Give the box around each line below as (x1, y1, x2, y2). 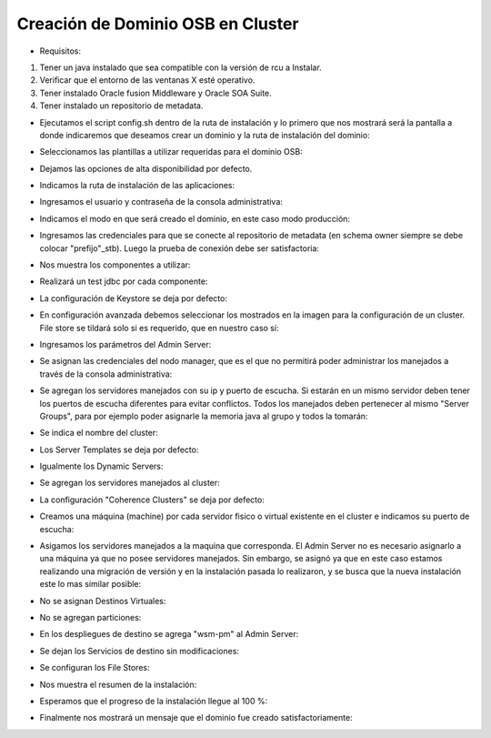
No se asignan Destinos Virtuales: (39, 595, 166, 606)
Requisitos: (39, 45, 82, 56)
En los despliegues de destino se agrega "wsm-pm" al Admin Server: (39, 629, 299, 640)
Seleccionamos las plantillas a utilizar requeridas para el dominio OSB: (39, 147, 304, 157)
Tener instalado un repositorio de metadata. (39, 100, 204, 111)
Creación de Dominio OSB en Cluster (16, 14, 299, 34)
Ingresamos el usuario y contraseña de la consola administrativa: (39, 197, 284, 207)
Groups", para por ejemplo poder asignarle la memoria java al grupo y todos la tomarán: (39, 410, 368, 421)
